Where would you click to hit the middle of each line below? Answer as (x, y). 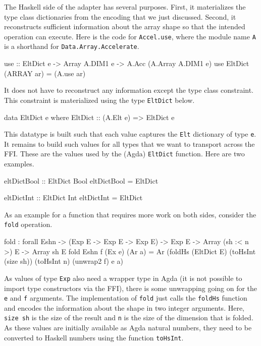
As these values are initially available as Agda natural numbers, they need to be (128, 327)
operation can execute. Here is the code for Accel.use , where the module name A (130, 36)
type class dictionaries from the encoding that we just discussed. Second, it (120, 16)
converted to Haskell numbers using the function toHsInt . (94, 337)
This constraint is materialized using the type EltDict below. (99, 100)
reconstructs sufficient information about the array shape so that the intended (125, 26)
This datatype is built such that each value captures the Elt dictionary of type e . (130, 134)
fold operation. (28, 224)
